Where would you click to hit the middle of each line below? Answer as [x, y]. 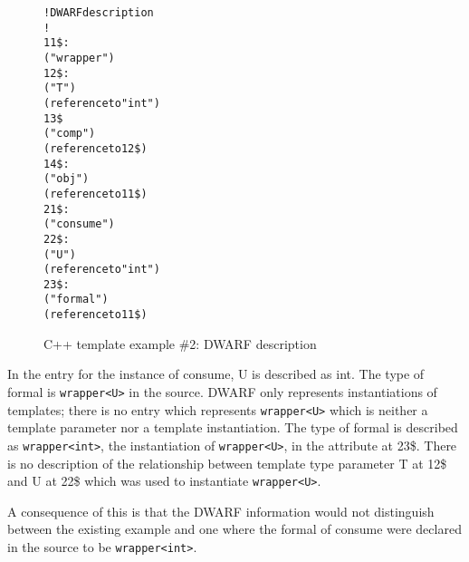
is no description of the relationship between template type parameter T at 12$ [227, 463]
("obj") [67, 179]
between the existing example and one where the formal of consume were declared [234, 529]
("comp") [70, 134]
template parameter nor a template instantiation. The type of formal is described [233, 427]
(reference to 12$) [96, 148]
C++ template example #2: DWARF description [180, 343]
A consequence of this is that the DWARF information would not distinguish [221, 511]
